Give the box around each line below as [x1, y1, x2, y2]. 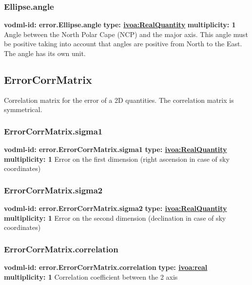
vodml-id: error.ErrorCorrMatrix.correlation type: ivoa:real [4, 262, 208, 272]
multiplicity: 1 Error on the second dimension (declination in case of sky [4, 212, 226, 223]
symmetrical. [4, 104, 42, 114]
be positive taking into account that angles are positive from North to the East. [4, 38, 242, 49]
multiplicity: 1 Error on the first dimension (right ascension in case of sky [4, 153, 230, 164]
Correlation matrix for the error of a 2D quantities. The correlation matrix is [4, 95, 234, 105]
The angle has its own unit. [4, 48, 86, 58]
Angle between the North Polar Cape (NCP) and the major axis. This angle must [4, 29, 248, 39]
